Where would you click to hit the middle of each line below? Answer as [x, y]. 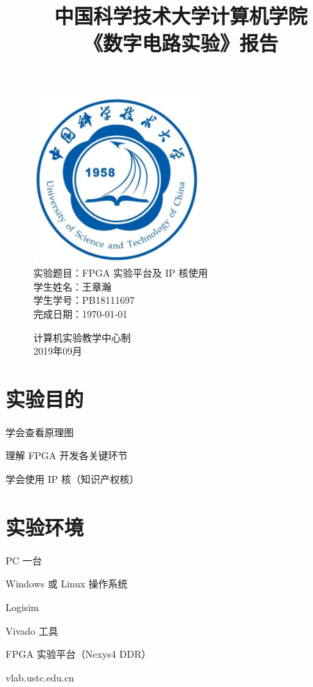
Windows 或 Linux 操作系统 [67, 584]
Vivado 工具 [32, 630]
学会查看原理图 [40, 432]
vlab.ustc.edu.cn [40, 677]
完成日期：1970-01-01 [81, 313]
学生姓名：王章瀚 [72, 286]
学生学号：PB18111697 [84, 300]
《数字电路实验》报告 [180, 43]
